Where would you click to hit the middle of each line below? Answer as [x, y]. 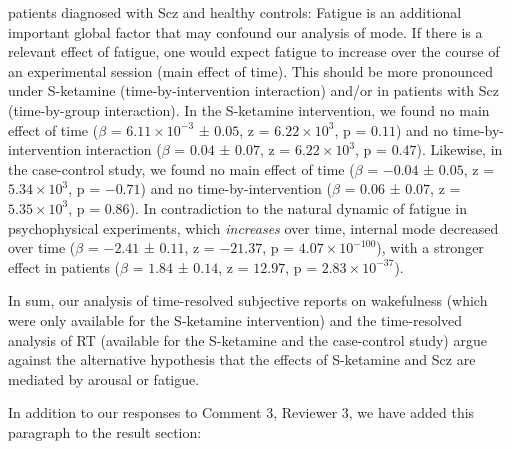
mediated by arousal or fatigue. [104, 378]
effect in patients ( [64, 266]
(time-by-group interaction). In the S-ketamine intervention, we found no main [249, 109]
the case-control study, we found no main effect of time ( [181, 168]
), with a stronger [430, 247]
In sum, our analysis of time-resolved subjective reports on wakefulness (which [248, 300]
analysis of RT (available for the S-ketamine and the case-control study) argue [247, 339]
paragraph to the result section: [105, 431]
